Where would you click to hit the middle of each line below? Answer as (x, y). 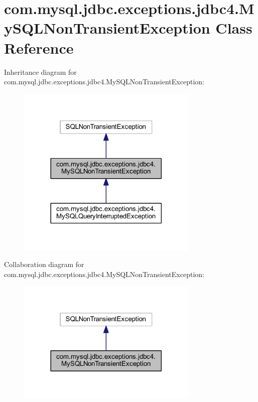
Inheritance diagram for (40, 72)
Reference (39, 47)
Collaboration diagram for (44, 264)
